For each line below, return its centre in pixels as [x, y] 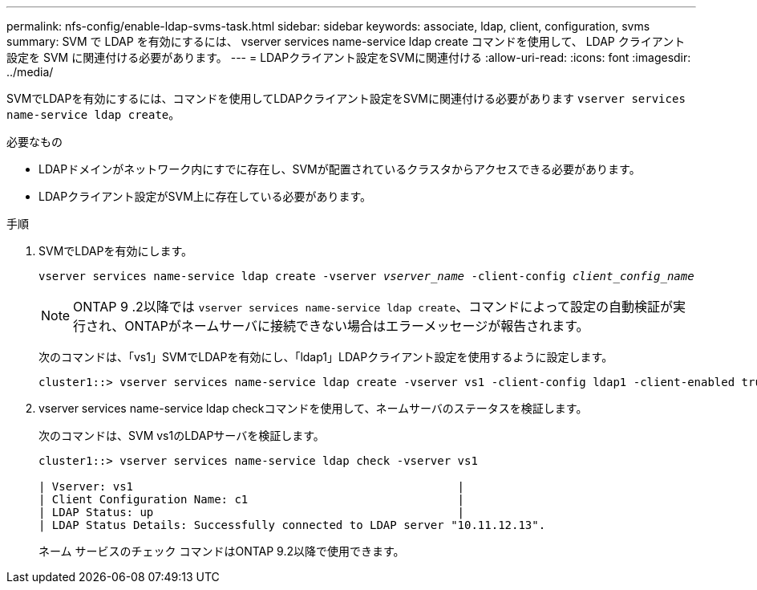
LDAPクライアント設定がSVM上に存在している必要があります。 [205, 196]
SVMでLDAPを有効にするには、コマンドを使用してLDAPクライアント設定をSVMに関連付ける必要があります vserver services [346, 98]
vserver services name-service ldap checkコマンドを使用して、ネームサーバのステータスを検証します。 [313, 408]
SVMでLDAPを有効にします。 [116, 251]
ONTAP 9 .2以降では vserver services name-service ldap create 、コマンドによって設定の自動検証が [373, 307]
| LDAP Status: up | [252, 512]
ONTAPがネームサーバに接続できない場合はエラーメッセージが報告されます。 [357, 326]
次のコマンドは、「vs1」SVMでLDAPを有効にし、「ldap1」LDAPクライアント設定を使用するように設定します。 [326, 357]
